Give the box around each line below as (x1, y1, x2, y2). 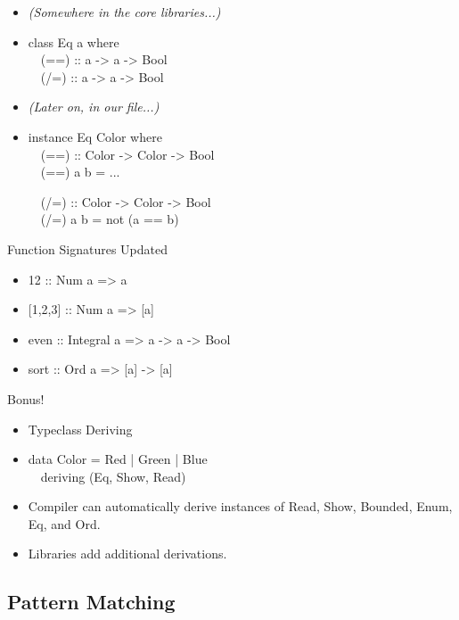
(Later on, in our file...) (28, 97, 160, 116)
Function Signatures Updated (7, 239, 168, 258)
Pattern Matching (7, 588, 176, 616)
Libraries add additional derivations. (28, 544, 227, 563)
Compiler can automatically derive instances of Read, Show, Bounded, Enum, (28, 497, 453, 516)
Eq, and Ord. (28, 514, 101, 533)
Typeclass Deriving (28, 419, 133, 438)
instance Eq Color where (28, 127, 162, 145)
